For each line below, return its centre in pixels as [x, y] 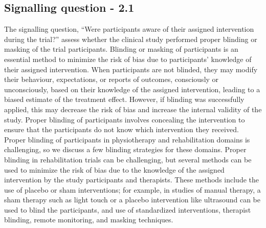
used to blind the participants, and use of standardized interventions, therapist [128, 209]
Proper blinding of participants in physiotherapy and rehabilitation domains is [127, 139]
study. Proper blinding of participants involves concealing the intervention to [125, 119]
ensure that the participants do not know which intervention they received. [121, 129]
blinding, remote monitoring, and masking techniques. [89, 220]
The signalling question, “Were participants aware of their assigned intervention [129, 29]
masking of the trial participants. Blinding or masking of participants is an [121, 49]
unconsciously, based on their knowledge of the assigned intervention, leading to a [132, 89]
